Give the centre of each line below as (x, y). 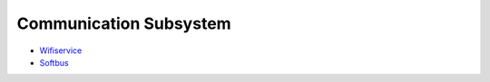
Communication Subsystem (124, 23)
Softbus (54, 62)
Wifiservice (61, 50)
